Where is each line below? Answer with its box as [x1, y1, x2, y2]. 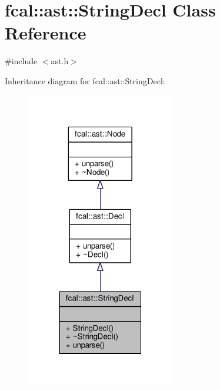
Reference [5, 21, 86, 45]
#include [5, 55, 38, 67]
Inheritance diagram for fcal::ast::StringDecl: [5, 74, 165, 87]
